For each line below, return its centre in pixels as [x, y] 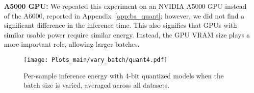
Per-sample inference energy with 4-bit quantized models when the [124, 75]
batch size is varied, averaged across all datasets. [97, 85]
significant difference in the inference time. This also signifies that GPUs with [121, 25]
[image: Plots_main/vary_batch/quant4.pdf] [96, 60]
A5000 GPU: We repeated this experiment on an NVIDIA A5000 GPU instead [125, 6]
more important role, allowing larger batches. [72, 44]
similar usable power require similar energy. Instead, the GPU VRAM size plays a [127, 34]
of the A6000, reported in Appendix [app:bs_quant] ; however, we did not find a [124, 15]
